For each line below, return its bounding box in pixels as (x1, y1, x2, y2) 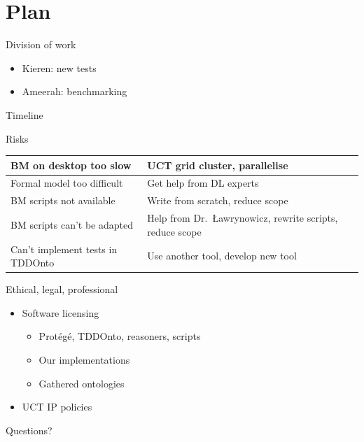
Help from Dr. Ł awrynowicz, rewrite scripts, (147, 211, 338, 225)
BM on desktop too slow (10, 157, 132, 172)
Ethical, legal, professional (6, 282, 118, 297)
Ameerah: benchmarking (22, 84, 127, 99)
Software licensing (22, 305, 99, 320)
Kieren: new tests (22, 60, 97, 75)
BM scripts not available (10, 193, 115, 208)
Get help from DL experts (147, 176, 259, 190)
